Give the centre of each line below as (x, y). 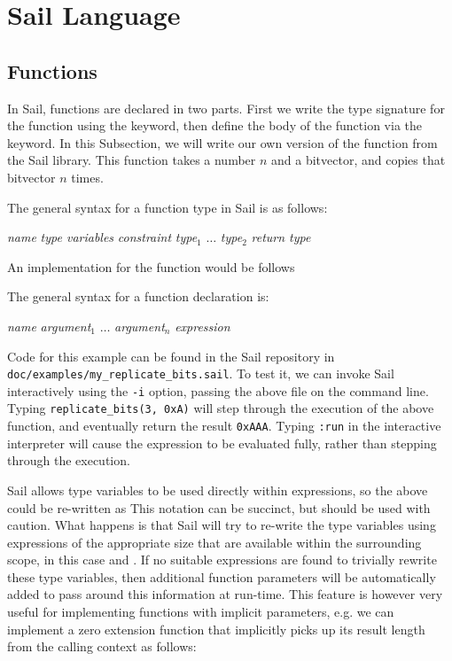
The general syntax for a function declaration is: (138, 296)
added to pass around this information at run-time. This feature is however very (225, 594)
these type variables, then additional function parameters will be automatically (222, 576)
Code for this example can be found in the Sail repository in (171, 356)
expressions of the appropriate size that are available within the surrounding (214, 542)
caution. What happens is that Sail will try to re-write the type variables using (222, 525)
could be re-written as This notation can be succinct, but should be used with (219, 507)
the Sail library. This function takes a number (132, 160)
